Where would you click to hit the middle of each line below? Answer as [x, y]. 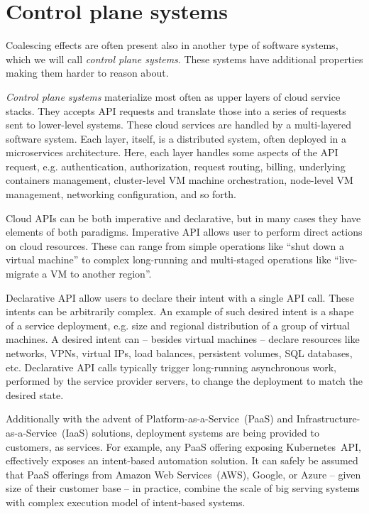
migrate [22, 274]
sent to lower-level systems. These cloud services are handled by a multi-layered [179, 125]
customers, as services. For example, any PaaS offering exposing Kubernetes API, [184, 446]
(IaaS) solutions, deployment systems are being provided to [191, 432]
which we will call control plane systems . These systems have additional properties [184, 59]
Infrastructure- [328, 419]
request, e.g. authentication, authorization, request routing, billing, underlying [176, 166]
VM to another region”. [101, 274]
